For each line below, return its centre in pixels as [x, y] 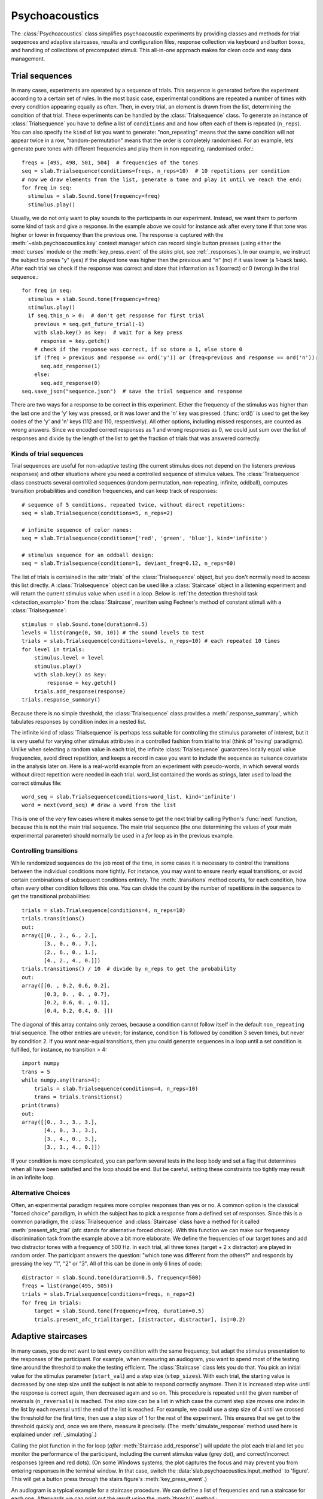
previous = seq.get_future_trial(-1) [89, 324]
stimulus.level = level [69, 658]
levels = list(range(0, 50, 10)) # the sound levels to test [113, 633]
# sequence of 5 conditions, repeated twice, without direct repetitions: [134, 505]
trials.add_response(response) [80, 691]
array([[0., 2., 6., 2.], [60, 935]
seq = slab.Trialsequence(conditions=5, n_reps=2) [97, 513]
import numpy [41, 1063]
